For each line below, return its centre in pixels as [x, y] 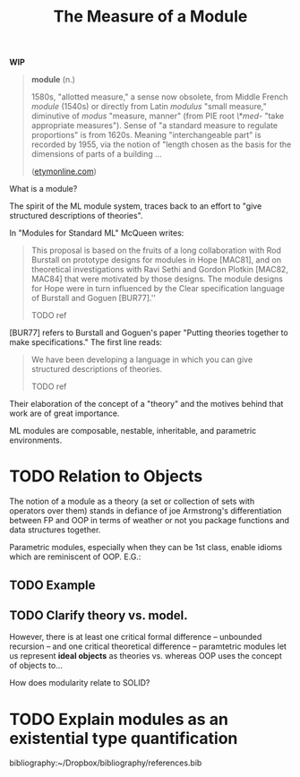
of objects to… [36, 666]
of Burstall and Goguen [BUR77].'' [94, 298]
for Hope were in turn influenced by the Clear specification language [158, 289]
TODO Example [52, 585]
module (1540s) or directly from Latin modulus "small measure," [149, 107]
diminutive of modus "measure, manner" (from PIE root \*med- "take [158, 116]
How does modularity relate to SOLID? [80, 683]
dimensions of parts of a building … [97, 154]
